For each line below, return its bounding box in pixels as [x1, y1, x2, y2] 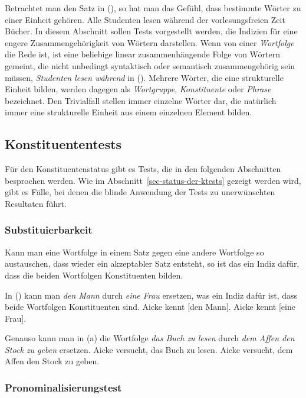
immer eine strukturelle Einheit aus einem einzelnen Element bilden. [5, 106, 252, 118]
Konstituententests [5, 135, 122, 153]
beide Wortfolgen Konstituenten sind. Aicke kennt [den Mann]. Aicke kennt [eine [5, 300, 295, 313]
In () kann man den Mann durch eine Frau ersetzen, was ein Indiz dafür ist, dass [5, 289, 298, 301]
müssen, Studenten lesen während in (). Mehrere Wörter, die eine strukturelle [5, 71, 284, 83]
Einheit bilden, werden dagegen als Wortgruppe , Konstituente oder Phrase [5, 83, 271, 95]
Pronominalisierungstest [5, 380, 122, 394]
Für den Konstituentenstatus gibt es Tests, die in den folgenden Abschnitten [5, 163, 281, 175]
